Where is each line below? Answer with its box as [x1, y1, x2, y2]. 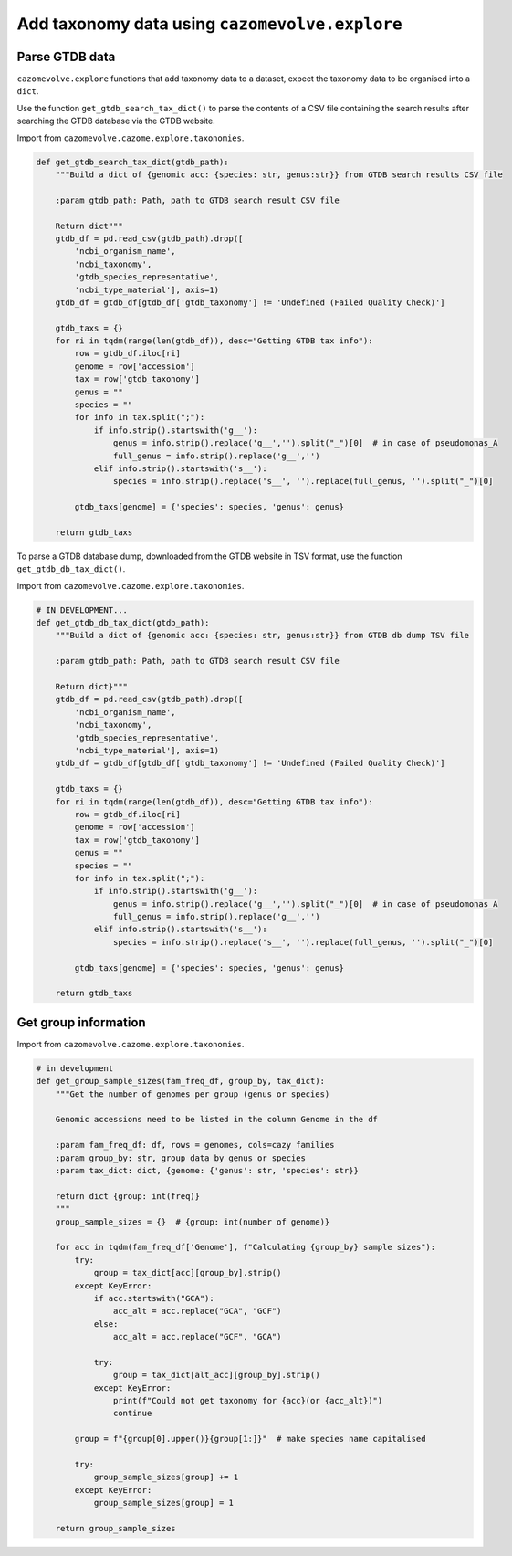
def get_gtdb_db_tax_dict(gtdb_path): [36, 617, 210, 628]
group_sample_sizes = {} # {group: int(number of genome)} [55, 1216, 330, 1227]
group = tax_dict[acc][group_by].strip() [93, 1267, 282, 1278]
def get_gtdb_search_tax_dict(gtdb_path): [36, 156, 229, 167]
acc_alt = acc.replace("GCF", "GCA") [112, 1331, 282, 1342]
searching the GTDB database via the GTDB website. [16, 115, 215, 127]
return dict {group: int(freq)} [55, 1191, 201, 1201]
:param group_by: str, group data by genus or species [55, 1152, 306, 1163]
